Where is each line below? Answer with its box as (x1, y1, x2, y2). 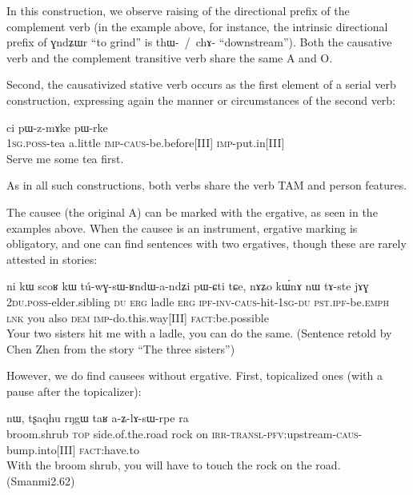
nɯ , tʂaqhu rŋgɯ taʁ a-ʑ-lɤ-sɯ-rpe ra (6, 409, 189, 426)
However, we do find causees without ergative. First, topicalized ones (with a (6, 367, 383, 384)
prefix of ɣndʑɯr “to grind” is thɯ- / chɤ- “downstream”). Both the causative (6, 34, 392, 50)
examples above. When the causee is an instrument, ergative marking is (6, 219, 358, 236)
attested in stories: (6, 250, 98, 267)
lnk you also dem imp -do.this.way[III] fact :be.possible (6, 309, 269, 325)
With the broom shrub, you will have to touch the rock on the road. (6, 457, 341, 473)
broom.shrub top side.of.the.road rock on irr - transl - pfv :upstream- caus (6, 425, 359, 442)
